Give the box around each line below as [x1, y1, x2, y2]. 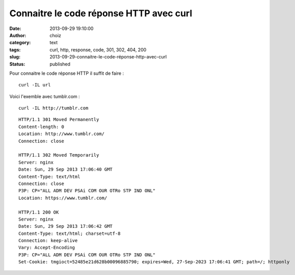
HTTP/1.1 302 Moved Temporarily [18, 152, 99, 158]
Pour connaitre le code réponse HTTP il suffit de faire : [9, 70, 124, 76]
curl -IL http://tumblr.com [18, 105, 89, 111]
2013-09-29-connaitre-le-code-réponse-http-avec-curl [49, 54, 167, 60]
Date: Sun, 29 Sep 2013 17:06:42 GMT [18, 224, 113, 229]
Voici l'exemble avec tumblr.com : [9, 93, 80, 99]
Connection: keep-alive [18, 238, 78, 243]
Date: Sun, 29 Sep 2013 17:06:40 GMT [18, 167, 113, 172]
